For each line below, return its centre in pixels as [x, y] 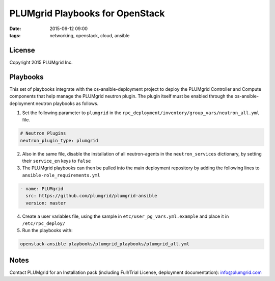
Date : [15, 29]
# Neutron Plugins [43, 133]
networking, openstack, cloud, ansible [90, 35]
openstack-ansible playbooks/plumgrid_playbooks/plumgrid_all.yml [105, 244]
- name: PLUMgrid [42, 188]
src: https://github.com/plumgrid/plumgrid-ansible [91, 196]
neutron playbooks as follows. [67, 103]
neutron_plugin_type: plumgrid [59, 140]
